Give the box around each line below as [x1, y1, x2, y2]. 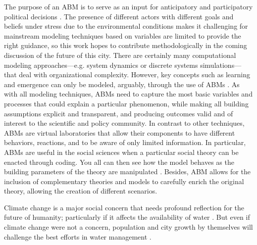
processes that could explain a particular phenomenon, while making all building [4, 98, 249, 108]
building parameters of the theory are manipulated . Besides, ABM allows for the [4, 166, 251, 177]
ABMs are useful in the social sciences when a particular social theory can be [4, 147, 239, 157]
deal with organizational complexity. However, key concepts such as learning [19, 69, 250, 80]
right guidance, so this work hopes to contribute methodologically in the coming [4, 40, 247, 50]
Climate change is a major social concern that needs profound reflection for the [4, 202, 244, 212]
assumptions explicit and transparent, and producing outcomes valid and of [4, 108, 233, 118]
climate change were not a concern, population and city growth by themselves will [4, 222, 253, 232]
